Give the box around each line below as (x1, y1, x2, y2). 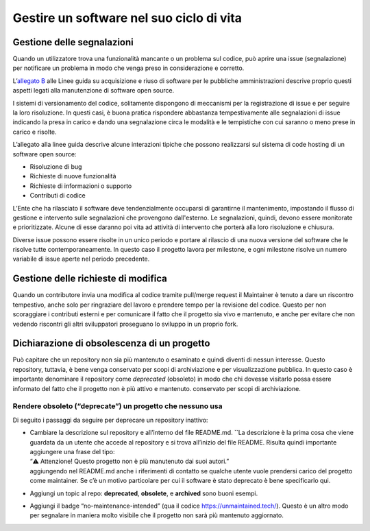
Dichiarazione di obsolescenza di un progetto (12, 338, 210, 349)
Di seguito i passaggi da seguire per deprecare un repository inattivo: (12, 416, 208, 424)
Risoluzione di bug (29, 162, 82, 171)
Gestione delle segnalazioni (12, 36, 134, 48)
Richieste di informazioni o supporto (29, 182, 132, 190)
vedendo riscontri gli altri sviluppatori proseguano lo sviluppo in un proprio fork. (12, 320, 238, 328)
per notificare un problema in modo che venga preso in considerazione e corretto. (12, 64, 245, 72)
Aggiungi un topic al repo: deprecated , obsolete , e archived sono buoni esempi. (29, 489, 258, 497)
